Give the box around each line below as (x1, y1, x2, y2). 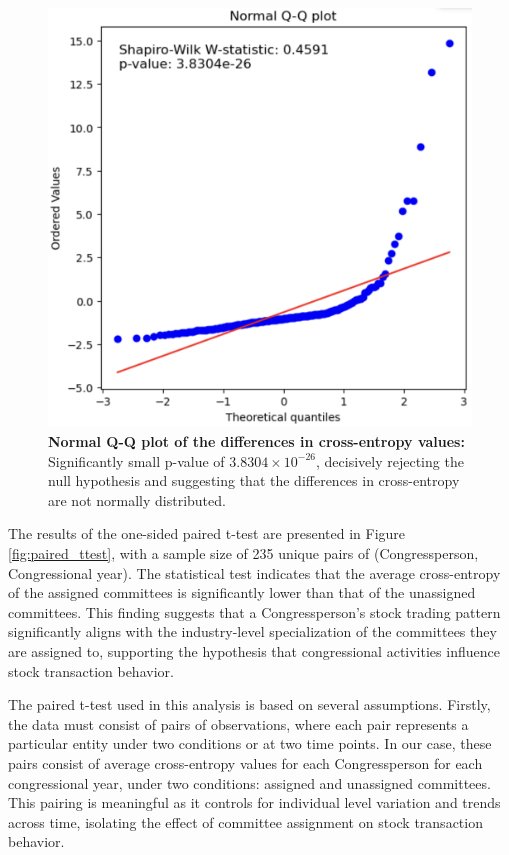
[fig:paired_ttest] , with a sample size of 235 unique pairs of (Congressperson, (8, 543, 479, 563)
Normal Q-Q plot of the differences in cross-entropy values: (48, 431, 465, 452)
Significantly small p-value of (48, 450, 225, 471)
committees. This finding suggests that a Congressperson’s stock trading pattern (8, 601, 501, 622)
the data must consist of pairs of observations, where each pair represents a (8, 713, 469, 734)
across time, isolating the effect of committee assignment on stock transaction (8, 811, 483, 832)
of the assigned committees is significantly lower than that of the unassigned (8, 582, 476, 603)
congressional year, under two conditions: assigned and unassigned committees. (8, 772, 491, 793)
